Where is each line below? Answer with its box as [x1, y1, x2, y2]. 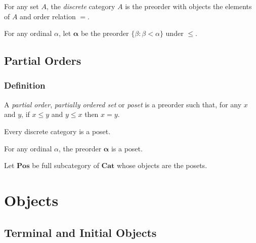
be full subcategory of [32, 160, 99, 171]
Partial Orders [4, 53, 81, 68]
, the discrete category [46, 1, 115, 11]
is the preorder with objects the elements [125, 1, 252, 11]
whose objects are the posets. [116, 160, 207, 171]
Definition [4, 79, 46, 92]
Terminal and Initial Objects [4, 224, 157, 240]
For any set [4, 1, 39, 11]
